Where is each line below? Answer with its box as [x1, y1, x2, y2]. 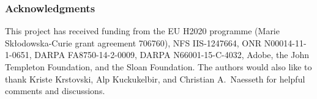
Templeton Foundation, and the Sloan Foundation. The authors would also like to [5, 61, 312, 73]
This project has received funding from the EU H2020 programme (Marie [5, 24, 280, 37]
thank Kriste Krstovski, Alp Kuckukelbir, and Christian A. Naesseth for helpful [5, 72, 305, 85]
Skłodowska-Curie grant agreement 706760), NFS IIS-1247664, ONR [5, 36, 262, 49]
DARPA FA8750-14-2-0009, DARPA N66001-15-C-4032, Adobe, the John [34, 48, 309, 61]
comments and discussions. [5, 84, 105, 97]
